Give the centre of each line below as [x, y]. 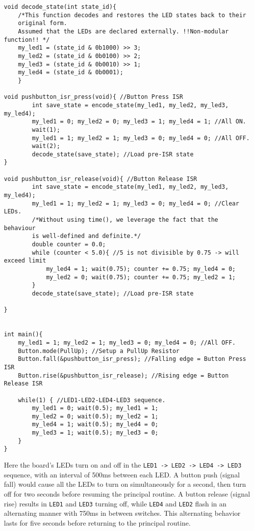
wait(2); [46, 146]
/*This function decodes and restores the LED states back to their [132, 15]
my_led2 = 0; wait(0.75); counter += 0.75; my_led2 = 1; [141, 277]
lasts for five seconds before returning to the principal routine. [97, 522]
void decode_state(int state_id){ [60, 7]
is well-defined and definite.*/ [87, 236]
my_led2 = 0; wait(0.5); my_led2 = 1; [95, 416]
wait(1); [46, 130]
